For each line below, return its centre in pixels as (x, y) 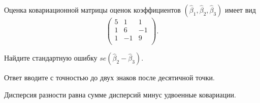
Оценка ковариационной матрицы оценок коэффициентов (92, 10)
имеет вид (240, 10)
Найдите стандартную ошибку (51, 58)
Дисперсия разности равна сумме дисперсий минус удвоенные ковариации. (120, 94)
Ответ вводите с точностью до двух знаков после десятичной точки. (109, 78)
